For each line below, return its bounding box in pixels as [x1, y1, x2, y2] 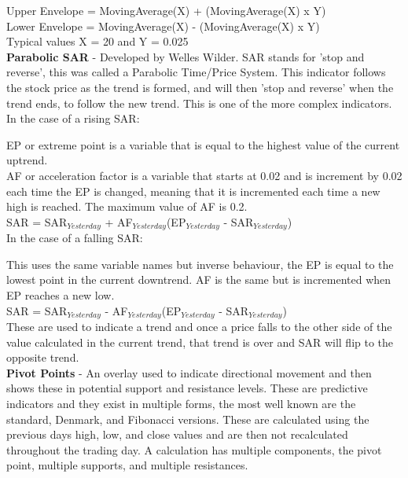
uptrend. [6, 152, 48, 168]
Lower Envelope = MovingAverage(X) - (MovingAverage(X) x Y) [6, 17, 320, 34]
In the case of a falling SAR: [6, 230, 143, 246]
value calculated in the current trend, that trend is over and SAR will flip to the [6, 333, 394, 350]
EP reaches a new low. [6, 286, 115, 303]
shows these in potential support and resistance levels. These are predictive [6, 380, 368, 396]
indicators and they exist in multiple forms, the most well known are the [6, 395, 356, 411]
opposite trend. [6, 349, 79, 366]
